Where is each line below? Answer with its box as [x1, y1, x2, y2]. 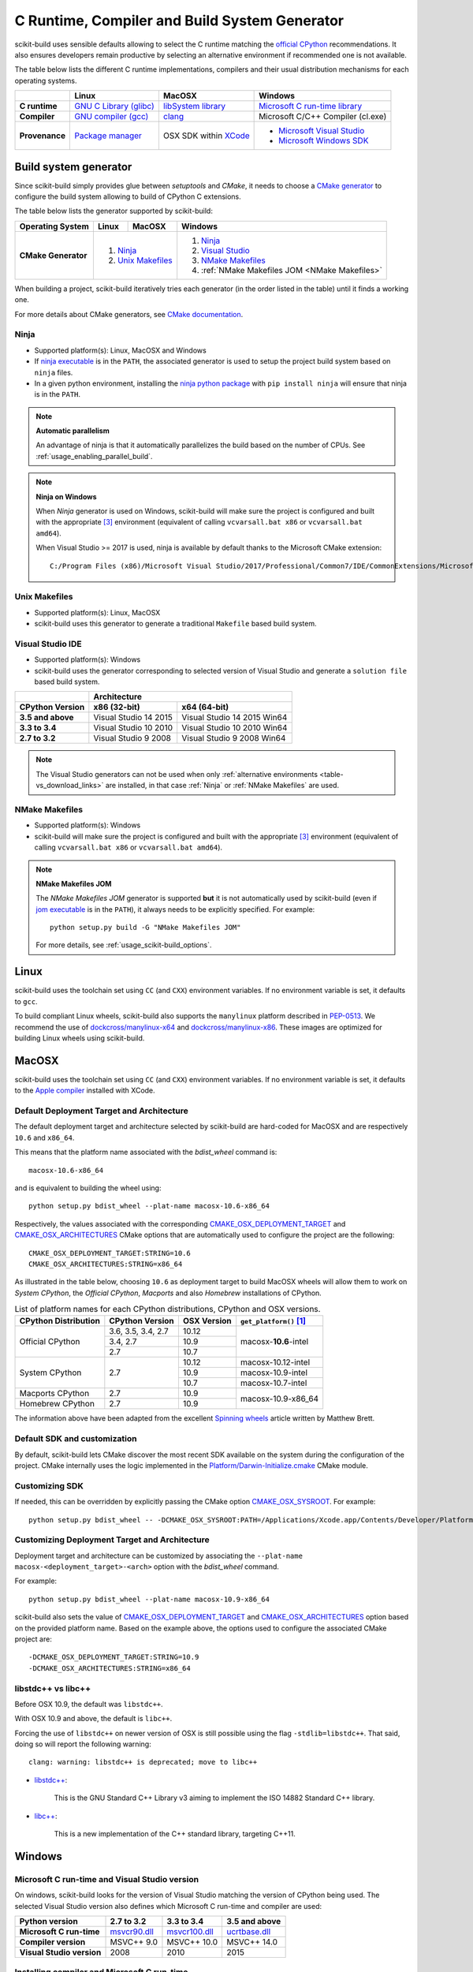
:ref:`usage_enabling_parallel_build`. [35, 451, 153, 461]
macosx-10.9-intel [240, 1367, 307, 1378]
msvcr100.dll [166, 1925, 214, 1937]
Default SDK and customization [14, 1433, 137, 1444]
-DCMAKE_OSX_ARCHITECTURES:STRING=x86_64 [28, 1664, 191, 1672]
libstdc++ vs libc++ [14, 1683, 91, 1694]
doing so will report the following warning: [14, 1739, 151, 1749]
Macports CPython [19, 1388, 90, 1399]
